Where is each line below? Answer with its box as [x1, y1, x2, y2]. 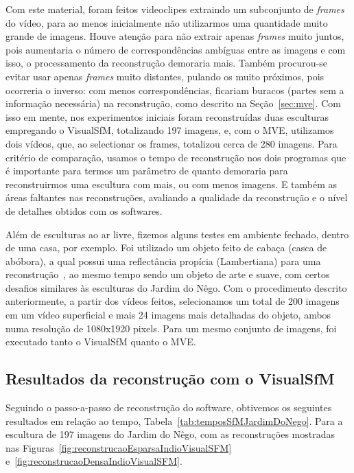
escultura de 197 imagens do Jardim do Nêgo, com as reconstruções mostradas [5, 427, 335, 441]
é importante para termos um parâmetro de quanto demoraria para [5, 163, 288, 178]
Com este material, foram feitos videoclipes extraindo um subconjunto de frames [5, 2, 344, 16]
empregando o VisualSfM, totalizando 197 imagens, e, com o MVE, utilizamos [5, 123, 334, 137]
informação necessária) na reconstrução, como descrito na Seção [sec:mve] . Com [5, 96, 341, 111]
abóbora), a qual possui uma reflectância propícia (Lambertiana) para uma [5, 253, 321, 268]
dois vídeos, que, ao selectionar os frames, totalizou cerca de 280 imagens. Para [5, 136, 338, 150]
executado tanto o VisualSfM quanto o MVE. [5, 334, 196, 349]
